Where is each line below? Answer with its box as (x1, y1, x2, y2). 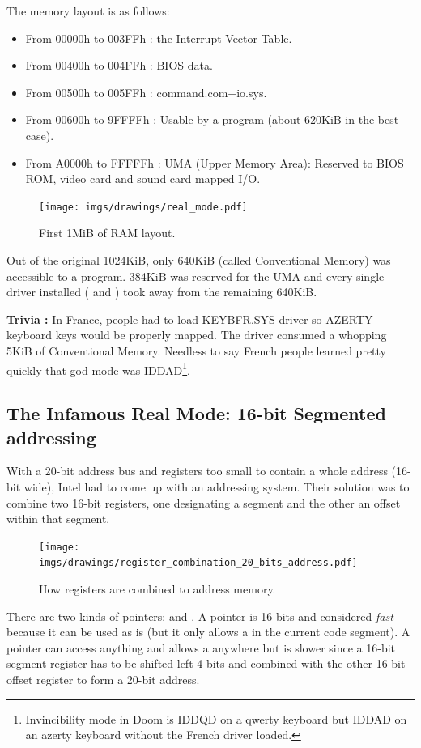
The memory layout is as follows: (6, 2, 170, 19)
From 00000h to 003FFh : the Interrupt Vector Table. (25, 29, 292, 46)
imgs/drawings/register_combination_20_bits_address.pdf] (39, 557, 358, 569)
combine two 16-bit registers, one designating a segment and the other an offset (6, 494, 401, 511)
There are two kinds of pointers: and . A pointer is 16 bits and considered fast (6, 607, 393, 624)
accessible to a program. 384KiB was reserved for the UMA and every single (6, 267, 385, 284)
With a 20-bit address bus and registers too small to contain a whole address (6, 462, 388, 479)
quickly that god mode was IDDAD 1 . (6, 359, 191, 378)
